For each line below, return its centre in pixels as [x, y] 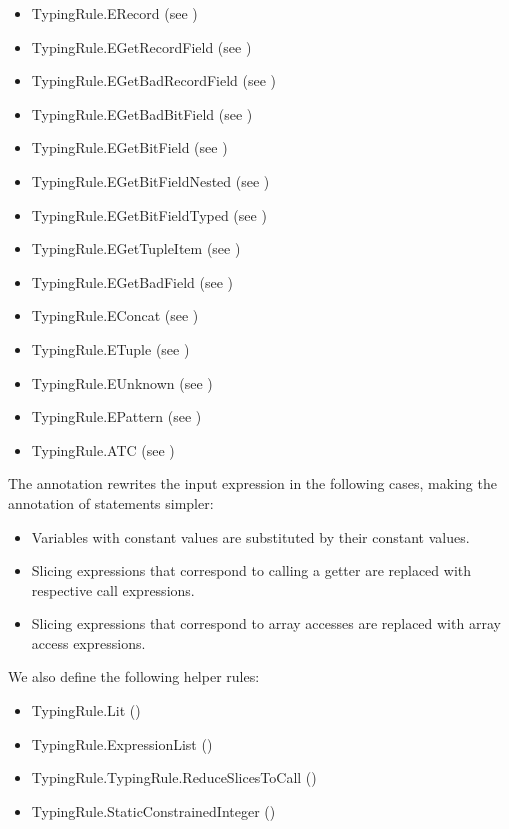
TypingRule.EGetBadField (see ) [132, 281]
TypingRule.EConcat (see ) [115, 315]
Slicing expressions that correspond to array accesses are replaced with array [266, 623]
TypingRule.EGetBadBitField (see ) [142, 113]
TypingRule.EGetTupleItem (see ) [136, 248]
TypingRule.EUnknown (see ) [122, 382]
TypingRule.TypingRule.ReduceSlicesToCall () [174, 777]
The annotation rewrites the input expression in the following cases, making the [252, 483]
